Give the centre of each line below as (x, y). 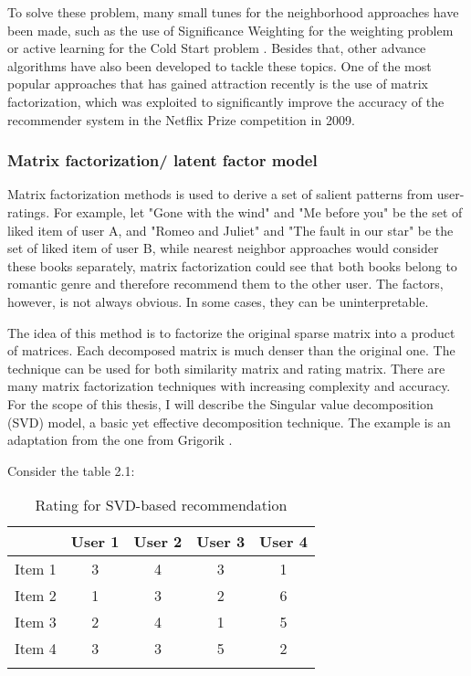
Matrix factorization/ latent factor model (162, 160)
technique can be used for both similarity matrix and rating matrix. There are (226, 368)
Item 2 (36, 596)
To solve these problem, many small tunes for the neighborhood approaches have (233, 12)
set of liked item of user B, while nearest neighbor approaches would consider (223, 248)
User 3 (221, 542)
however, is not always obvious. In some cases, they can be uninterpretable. (218, 301)
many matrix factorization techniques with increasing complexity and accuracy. (229, 386)
